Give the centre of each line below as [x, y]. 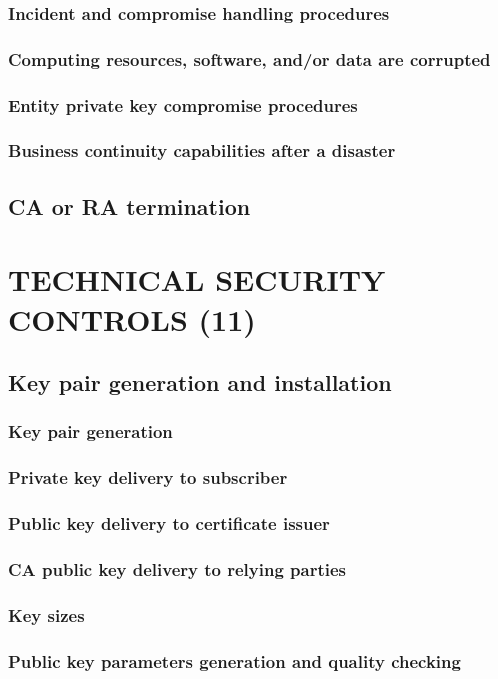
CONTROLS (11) [132, 318]
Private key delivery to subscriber [148, 477]
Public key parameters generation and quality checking [234, 660]
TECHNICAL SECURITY [197, 279]
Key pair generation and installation [200, 382]
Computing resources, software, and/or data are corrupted [249, 58]
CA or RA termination [129, 205]
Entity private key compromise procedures [183, 104]
